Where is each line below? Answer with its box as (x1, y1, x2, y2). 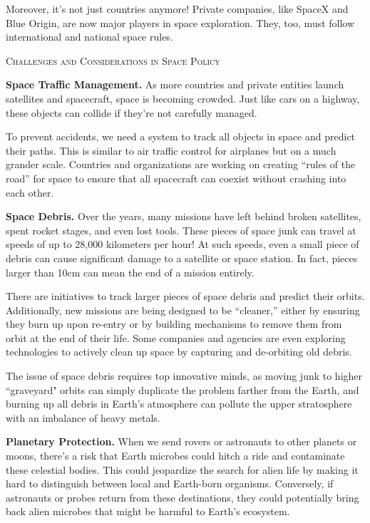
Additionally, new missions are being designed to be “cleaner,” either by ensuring (6, 302, 360, 317)
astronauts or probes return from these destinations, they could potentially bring (6, 490, 359, 504)
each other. (6, 185, 54, 200)
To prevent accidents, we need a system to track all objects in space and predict (6, 129, 356, 144)
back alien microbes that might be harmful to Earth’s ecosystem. (6, 504, 290, 519)
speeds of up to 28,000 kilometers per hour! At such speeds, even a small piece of (6, 237, 359, 252)
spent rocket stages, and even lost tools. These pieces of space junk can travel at (6, 222, 356, 237)
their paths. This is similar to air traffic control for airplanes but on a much (6, 143, 336, 157)
